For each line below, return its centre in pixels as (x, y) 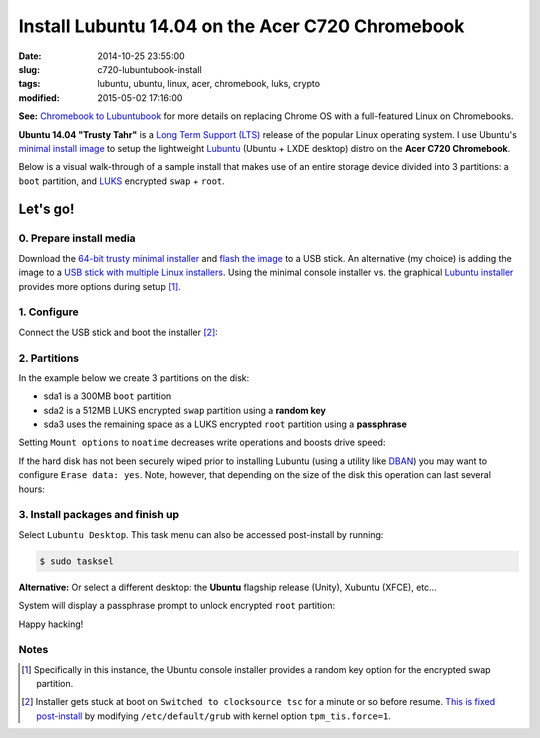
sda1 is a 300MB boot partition (107, 396)
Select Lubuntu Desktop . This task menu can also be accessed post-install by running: (201, 534)
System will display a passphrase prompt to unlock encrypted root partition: (176, 606)
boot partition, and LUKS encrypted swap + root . (121, 181)
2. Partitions (49, 358)
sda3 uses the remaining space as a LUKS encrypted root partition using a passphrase (225, 424)
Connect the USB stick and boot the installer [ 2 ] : (118, 332)
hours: (31, 489)
